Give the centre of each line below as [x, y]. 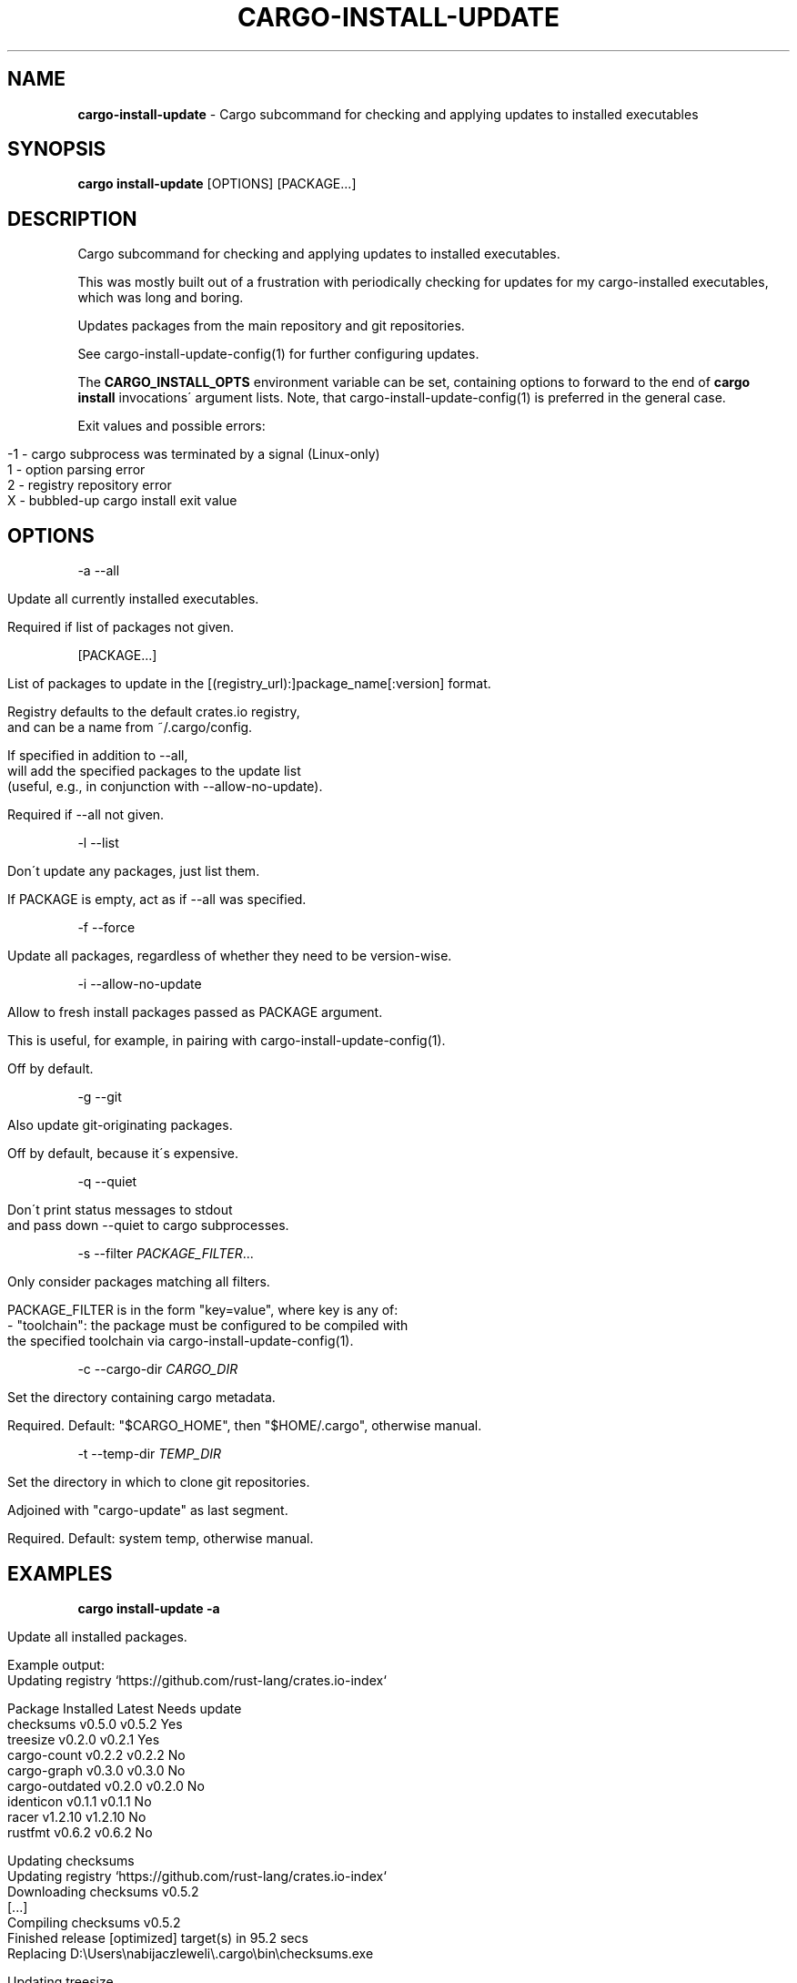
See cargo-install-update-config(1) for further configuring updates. [278, 354]
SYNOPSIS [57, 149]
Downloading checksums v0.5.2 [103, 1891]
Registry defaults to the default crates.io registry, [154, 712]
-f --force [106, 928]
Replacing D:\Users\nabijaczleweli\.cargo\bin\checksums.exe [191, 1953]
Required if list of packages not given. [121, 627]
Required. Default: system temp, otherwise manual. [161, 1539]
